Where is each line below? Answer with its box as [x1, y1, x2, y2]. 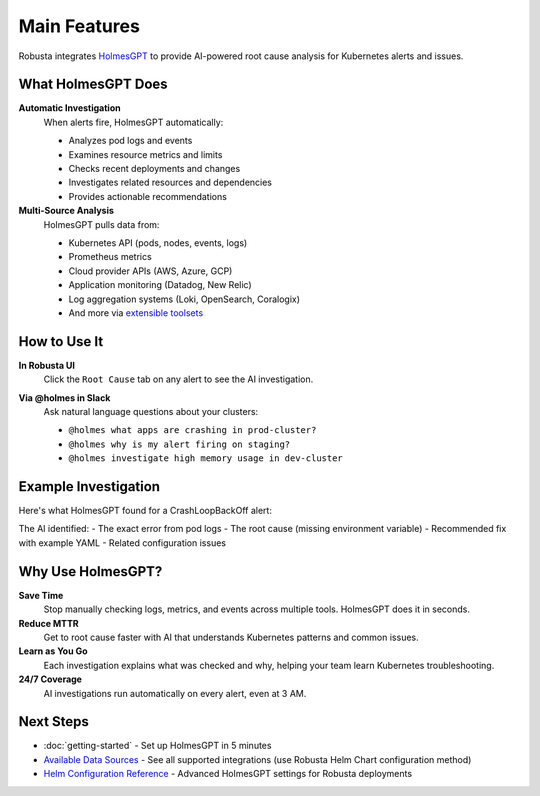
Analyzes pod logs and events [68, 135, 193, 147]
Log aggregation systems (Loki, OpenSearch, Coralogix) [68, 293, 300, 305]
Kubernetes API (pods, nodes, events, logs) [68, 236, 248, 249]
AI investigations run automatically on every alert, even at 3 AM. [43, 687, 307, 699]
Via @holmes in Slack [18, 391, 111, 404]
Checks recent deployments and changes [68, 163, 241, 175]
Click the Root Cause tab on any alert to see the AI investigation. [43, 373, 314, 385]
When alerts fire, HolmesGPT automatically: [43, 116, 224, 128]
